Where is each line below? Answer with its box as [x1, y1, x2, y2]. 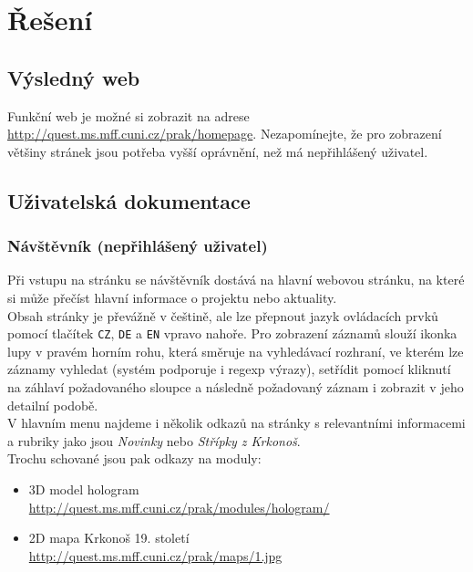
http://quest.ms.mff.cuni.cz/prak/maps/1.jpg [28, 546, 283, 565]
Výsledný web [7, 63, 140, 91]
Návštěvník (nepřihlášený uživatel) [7, 234, 268, 257]
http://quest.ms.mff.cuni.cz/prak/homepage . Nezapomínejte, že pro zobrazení [7, 124, 442, 143]
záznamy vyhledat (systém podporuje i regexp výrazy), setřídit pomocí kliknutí [7, 359, 451, 379]
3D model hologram [28, 479, 139, 498]
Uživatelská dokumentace [7, 186, 251, 214]
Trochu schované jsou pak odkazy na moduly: [7, 449, 262, 468]
